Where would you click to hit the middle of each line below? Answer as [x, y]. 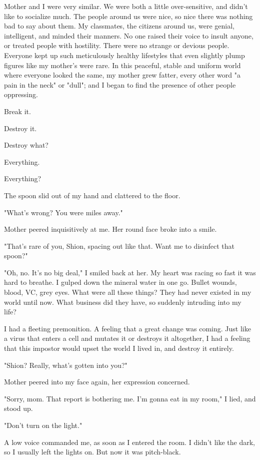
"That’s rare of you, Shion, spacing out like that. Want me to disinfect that [119, 246]
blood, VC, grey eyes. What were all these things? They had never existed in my [128, 292]
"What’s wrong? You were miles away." [63, 212]
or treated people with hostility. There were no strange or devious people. [117, 45]
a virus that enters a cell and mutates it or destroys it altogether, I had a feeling [127, 338]
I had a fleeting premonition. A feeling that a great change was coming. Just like [127, 328]
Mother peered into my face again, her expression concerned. [97, 382]
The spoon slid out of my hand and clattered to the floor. [92, 195]
